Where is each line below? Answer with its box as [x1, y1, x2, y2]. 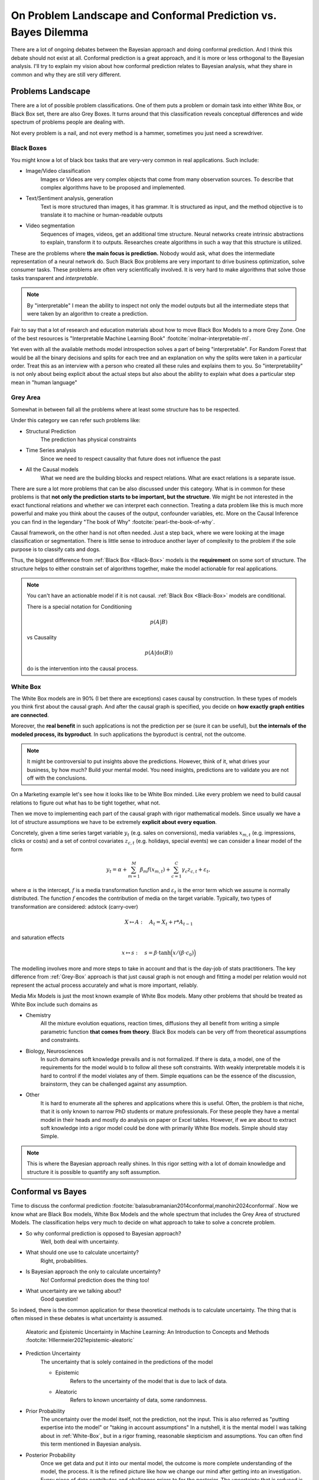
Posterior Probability [25, 1451, 76, 1459]
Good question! [40, 1295, 78, 1302]
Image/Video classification [25, 168, 91, 175]
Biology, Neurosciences [25, 1047, 84, 1054]
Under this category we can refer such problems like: [11, 417, 141, 424]
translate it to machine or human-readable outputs [40, 211, 163, 218]
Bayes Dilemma [11, 25, 89, 38]
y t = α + [106, 866, 127, 874]
